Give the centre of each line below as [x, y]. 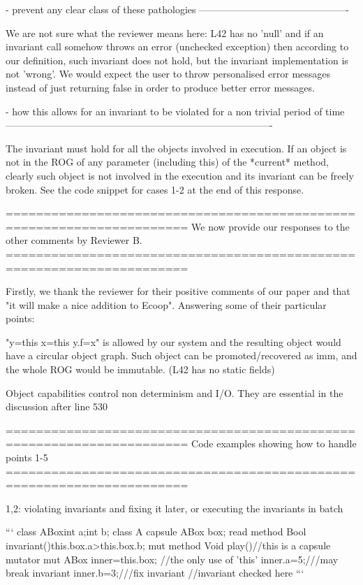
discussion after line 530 [57, 406]
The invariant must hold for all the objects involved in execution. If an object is [176, 148]
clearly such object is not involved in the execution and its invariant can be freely [180, 175]
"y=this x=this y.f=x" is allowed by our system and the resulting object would [173, 341]
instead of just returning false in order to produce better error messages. [160, 87]
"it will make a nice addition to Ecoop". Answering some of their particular [166, 304]
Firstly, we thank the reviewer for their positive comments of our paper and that [178, 291]
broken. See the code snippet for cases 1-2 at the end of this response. [155, 189]
